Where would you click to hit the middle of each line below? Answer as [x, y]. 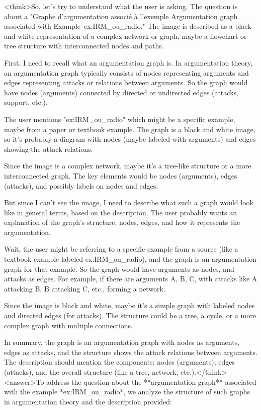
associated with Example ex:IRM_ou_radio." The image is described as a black [128, 26]
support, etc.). [26, 102]
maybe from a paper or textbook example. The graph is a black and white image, [130, 129]
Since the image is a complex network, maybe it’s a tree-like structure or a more [128, 166]
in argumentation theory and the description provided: [88, 401]
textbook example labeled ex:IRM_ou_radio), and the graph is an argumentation [130, 259]
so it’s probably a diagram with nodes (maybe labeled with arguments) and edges [130, 139]
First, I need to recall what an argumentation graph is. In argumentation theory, [128, 62]
